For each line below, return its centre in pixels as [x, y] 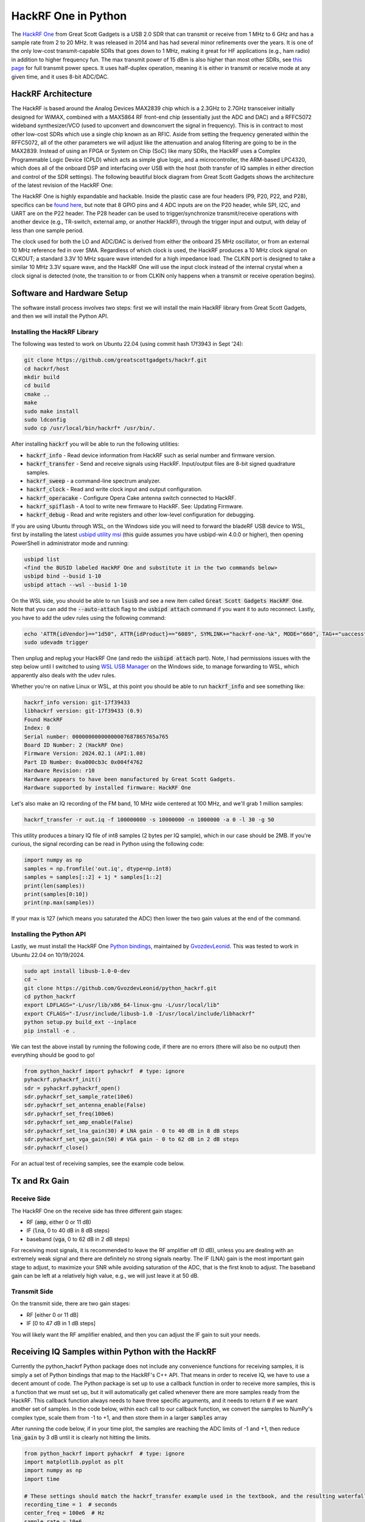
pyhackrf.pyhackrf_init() [63, 1080]
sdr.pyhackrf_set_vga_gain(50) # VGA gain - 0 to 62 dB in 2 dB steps [132, 1139]
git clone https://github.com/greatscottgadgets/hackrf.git [116, 360]
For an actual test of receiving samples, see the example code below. [98, 1163]
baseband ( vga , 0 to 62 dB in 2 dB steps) [78, 1239]
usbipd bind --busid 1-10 [63, 576]
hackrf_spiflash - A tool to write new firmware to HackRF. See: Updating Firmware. [135, 507]
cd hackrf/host [47, 369]
